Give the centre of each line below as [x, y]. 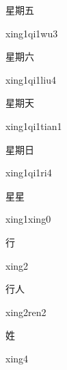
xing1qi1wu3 [32, 33]
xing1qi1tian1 [34, 126]
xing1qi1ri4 [29, 173]
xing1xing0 [28, 219]
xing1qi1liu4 [31, 79]
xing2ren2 [26, 312]
